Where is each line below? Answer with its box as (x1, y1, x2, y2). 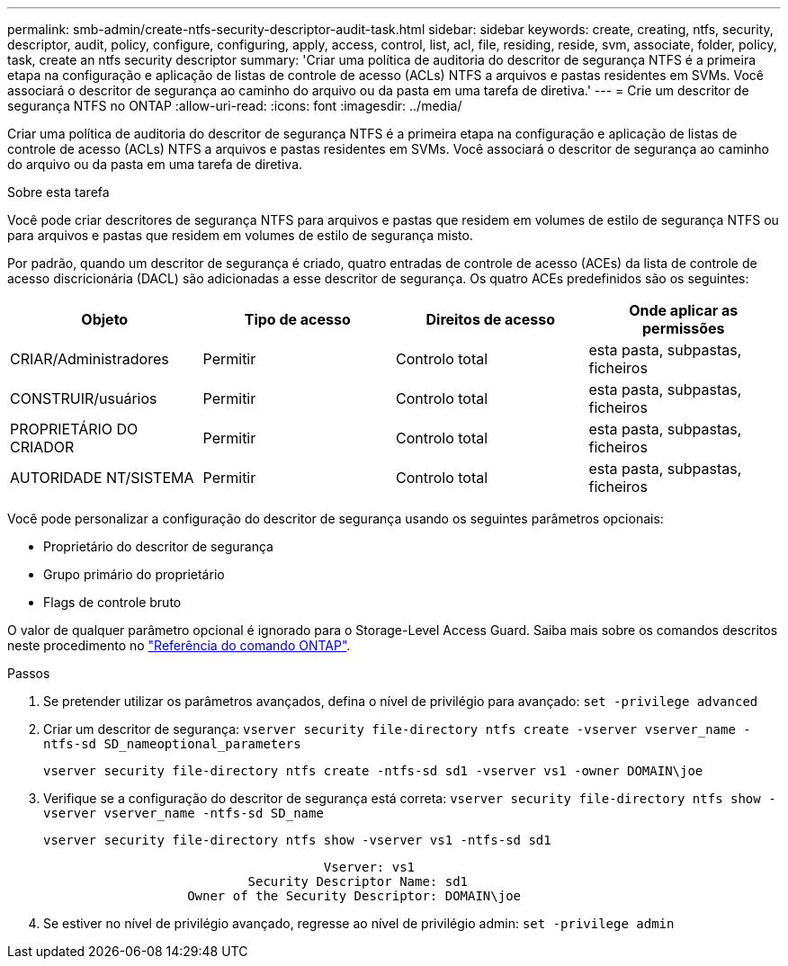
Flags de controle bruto (43, 595, 182, 610)
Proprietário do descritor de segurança (43, 539, 273, 554)
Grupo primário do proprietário (43, 567, 225, 582)
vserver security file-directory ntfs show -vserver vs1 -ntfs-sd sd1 (43, 833, 551, 847)
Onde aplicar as (629, 301, 739, 319)
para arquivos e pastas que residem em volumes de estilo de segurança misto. (7, 228, 473, 243)
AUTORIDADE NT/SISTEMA (10, 469, 194, 487)
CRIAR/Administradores (10, 350, 169, 368)
